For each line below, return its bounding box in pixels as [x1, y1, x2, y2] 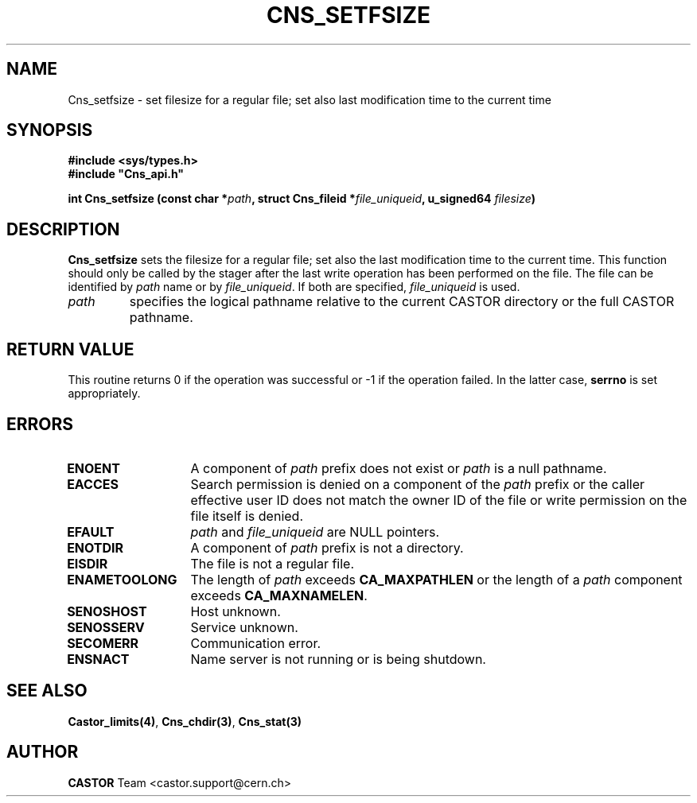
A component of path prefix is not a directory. [190, 539, 464, 556]
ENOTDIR [67, 539, 124, 556]
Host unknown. [190, 603, 281, 619]
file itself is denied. [190, 507, 303, 524]
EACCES [67, 475, 119, 492]
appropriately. [68, 386, 141, 401]
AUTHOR [6, 742, 79, 762]
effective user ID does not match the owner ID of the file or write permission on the [190, 491, 687, 508]
